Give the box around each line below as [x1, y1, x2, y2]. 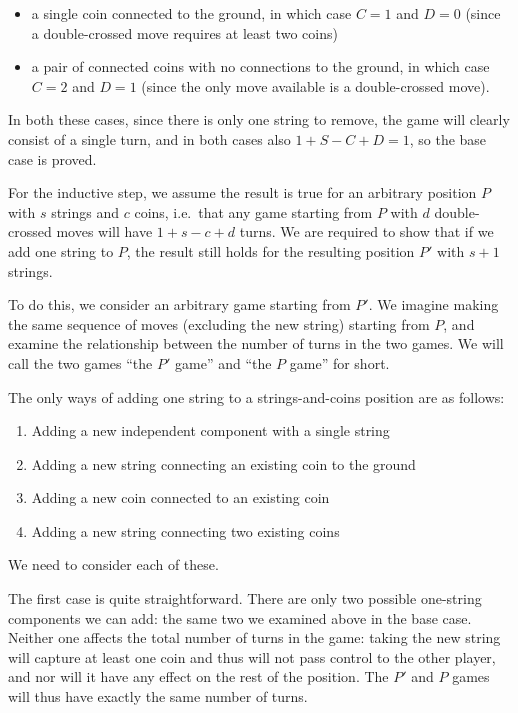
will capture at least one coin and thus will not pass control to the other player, [8, 646, 496, 667]
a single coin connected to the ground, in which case [31, 3, 352, 23]
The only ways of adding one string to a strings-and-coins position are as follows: [8, 386, 505, 407]
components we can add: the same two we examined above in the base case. [8, 607, 472, 628]
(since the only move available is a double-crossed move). [141, 75, 490, 96]
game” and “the [175, 352, 272, 373]
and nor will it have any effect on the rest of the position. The [8, 666, 389, 687]
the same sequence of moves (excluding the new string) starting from [8, 313, 430, 334]
